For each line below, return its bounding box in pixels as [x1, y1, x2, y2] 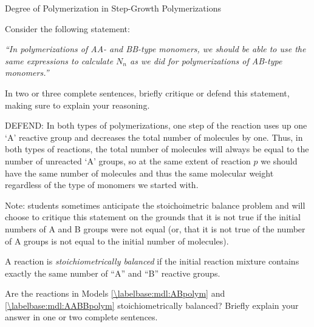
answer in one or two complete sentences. [5, 311, 158, 323]
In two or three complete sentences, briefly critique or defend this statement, [5, 86, 290, 99]
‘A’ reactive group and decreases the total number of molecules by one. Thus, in [5, 130, 303, 143]
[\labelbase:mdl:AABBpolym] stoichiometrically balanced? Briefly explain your [5, 298, 299, 311]
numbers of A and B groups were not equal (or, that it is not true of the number [5, 222, 305, 235]
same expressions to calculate [5, 54, 114, 67]
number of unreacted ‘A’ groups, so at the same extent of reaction [5, 154, 251, 167]
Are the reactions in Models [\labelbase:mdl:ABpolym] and [5, 287, 225, 300]
